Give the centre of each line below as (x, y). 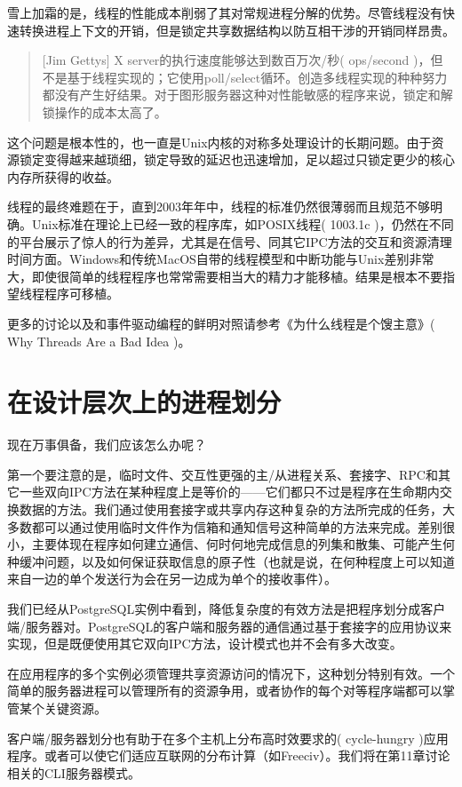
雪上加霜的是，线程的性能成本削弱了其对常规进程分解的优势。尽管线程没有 (225, 12)
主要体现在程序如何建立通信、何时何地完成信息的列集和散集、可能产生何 (243, 544)
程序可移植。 (81, 294)
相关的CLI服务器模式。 (74, 772)
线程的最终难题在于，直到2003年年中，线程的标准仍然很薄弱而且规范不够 (219, 207)
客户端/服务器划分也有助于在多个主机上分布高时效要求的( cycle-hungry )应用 (228, 738)
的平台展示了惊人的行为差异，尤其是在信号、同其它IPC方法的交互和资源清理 (230, 241)
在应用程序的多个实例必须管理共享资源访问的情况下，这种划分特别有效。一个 (231, 673)
